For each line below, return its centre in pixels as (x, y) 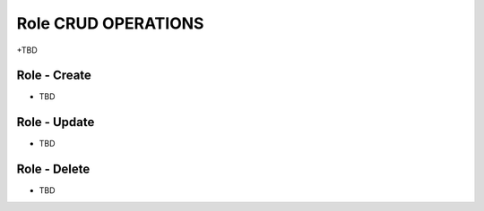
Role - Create (54, 76)
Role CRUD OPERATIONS (110, 23)
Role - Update (56, 122)
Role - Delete (53, 169)
